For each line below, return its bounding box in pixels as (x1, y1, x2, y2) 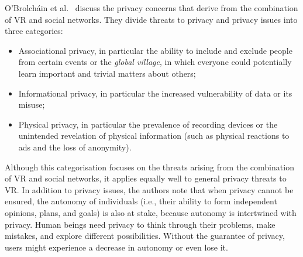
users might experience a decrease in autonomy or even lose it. (5, 241, 228, 253)
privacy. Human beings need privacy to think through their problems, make (5, 218, 276, 230)
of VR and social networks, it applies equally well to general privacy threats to (5, 172, 287, 184)
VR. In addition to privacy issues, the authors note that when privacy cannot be (5, 183, 294, 196)
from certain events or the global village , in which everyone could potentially (18, 56, 292, 68)
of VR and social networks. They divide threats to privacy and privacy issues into (5, 13, 298, 25)
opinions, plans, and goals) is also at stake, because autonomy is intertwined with (5, 206, 297, 218)
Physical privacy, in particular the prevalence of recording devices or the (18, 118, 278, 130)
